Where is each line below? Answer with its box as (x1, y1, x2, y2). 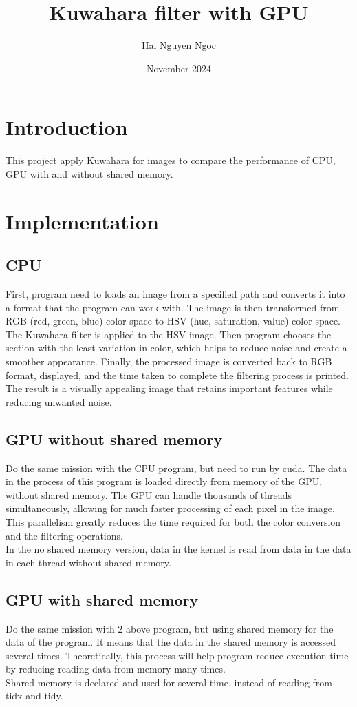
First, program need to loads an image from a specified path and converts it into (6, 287, 345, 301)
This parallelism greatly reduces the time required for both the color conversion (6, 514, 341, 529)
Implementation (6, 207, 159, 235)
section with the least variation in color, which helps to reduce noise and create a (6, 340, 347, 355)
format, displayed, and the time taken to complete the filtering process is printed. (6, 367, 349, 382)
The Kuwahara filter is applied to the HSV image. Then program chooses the (6, 327, 332, 341)
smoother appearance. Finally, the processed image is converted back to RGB (6, 353, 332, 368)
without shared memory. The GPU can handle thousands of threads (6, 487, 292, 502)
